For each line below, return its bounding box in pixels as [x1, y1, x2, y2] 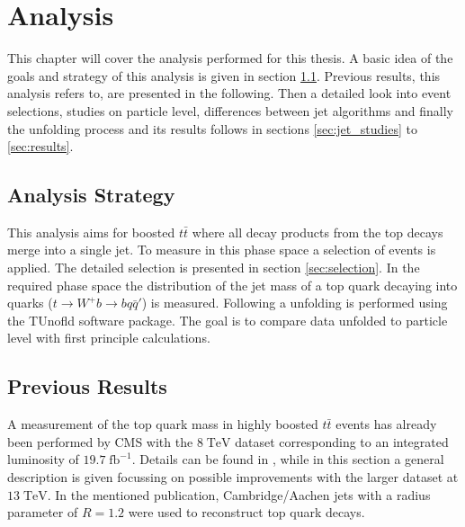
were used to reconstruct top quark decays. [128, 503, 365, 522]
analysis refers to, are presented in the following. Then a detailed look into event [7, 84, 452, 103]
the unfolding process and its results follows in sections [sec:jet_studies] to [7, 119, 417, 138]
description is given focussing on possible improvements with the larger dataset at [7, 468, 459, 487]
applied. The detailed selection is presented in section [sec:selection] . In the [7, 258, 420, 277]
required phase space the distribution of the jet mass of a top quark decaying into [7, 275, 458, 294]
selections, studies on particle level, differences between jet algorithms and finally [7, 101, 453, 120]
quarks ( [7, 293, 53, 312]
